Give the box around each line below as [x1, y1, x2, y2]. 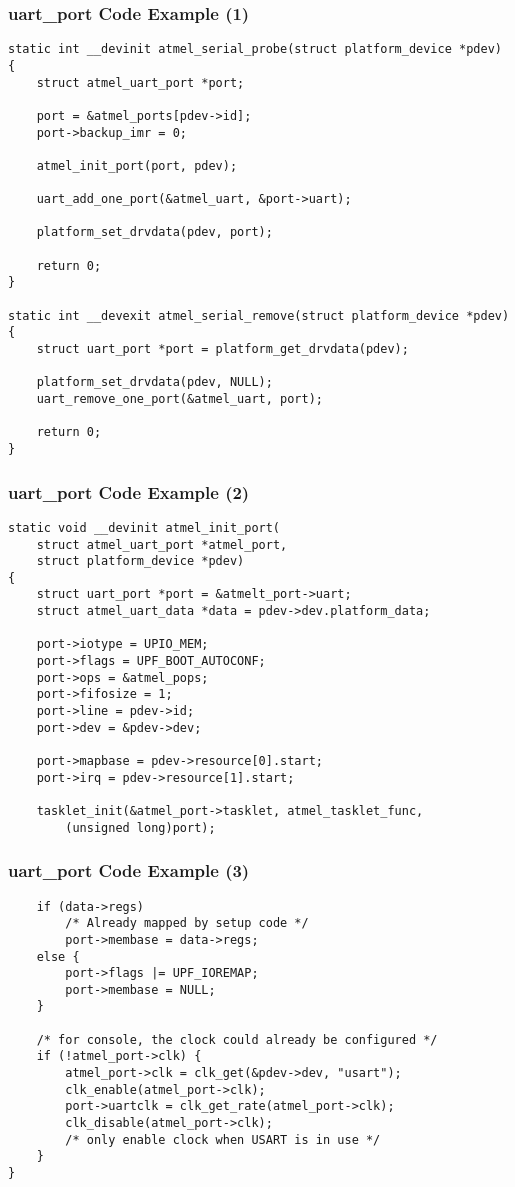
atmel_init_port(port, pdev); [36, 158, 238, 173]
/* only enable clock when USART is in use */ [65, 1132, 381, 1147]
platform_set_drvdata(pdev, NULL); [36, 375, 273, 390]
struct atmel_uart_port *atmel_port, [36, 537, 288, 552]
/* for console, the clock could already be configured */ [36, 1032, 438, 1047]
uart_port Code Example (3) [8, 858, 250, 883]
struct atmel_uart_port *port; [36, 75, 245, 90]
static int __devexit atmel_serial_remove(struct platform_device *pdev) [8, 308, 510, 323]
